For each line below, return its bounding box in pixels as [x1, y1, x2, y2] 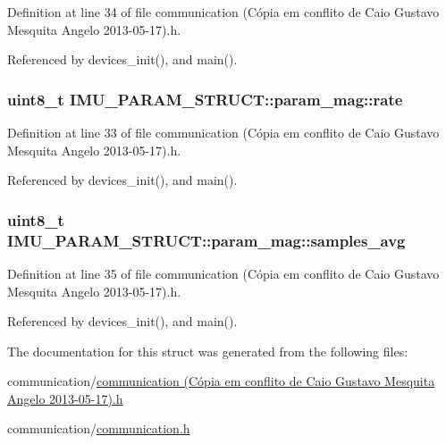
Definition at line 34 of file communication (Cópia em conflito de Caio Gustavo [7, 3, 440, 21]
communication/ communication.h [7, 419, 190, 438]
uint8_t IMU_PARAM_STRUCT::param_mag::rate [7, 88, 403, 110]
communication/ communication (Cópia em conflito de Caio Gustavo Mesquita [7, 372, 435, 390]
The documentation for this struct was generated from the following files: [7, 341, 408, 360]
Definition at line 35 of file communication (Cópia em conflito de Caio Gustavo [7, 264, 440, 282]
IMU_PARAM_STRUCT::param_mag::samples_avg [7, 229, 406, 251]
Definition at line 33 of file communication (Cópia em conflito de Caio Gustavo [7, 123, 440, 141]
